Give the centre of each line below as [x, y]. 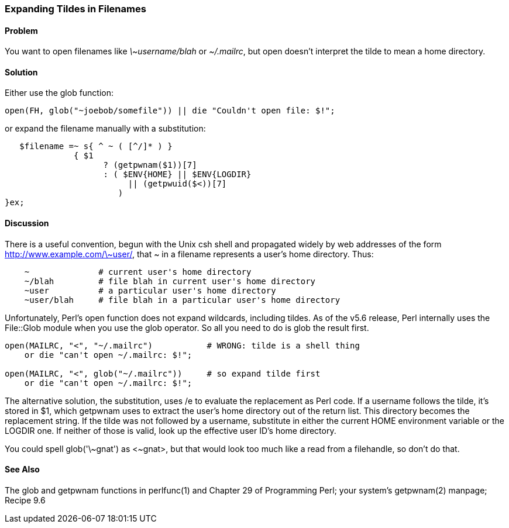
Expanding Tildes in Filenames [75, 9]
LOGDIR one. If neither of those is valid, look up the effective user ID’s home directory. [171, 430]
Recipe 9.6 [25, 500]
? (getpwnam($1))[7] [150, 165]
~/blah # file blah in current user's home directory [170, 281]
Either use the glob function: [59, 93]
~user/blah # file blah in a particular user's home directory [182, 300]
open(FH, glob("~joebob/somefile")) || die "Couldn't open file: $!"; [170, 111]
